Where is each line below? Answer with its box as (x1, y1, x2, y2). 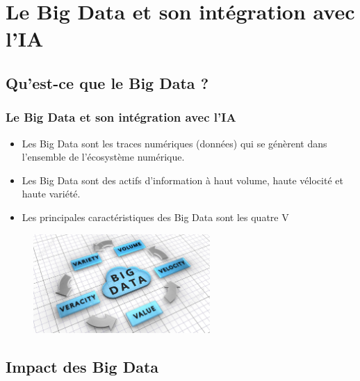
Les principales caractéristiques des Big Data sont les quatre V (22, 209, 289, 224)
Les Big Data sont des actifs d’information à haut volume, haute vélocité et (22, 172, 343, 187)
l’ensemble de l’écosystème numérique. (22, 149, 185, 164)
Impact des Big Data (6, 356, 159, 378)
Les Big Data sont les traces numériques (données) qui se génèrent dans (22, 136, 327, 150)
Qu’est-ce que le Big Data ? (6, 72, 209, 93)
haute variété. (22, 186, 81, 201)
